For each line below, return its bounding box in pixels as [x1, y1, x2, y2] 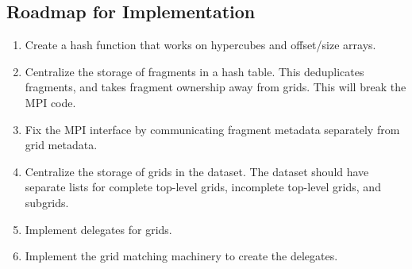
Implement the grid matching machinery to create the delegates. [25, 248, 338, 264]
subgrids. [25, 194, 69, 210]
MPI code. [25, 94, 76, 110]
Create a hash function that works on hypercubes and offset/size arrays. [25, 37, 376, 53]
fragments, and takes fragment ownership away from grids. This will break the [25, 79, 406, 95]
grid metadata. [25, 136, 98, 153]
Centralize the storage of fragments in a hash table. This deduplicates [25, 63, 364, 79]
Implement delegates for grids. [25, 221, 172, 237]
